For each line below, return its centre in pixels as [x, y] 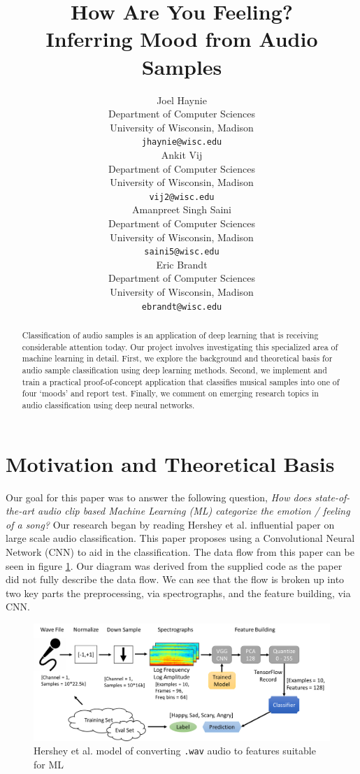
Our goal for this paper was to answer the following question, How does [159, 497]
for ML [49, 764]
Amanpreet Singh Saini [181, 209]
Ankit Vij [182, 154]
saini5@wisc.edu [182, 252]
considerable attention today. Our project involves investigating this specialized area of [180, 346]
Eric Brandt [182, 264]
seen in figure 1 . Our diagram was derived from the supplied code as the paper [174, 565]
